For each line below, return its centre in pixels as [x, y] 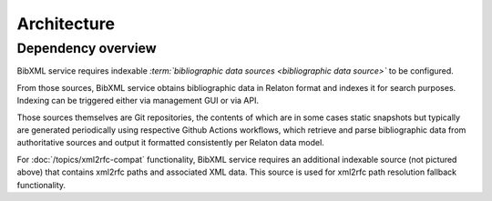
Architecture [66, 24]
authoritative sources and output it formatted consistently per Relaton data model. [171, 143]
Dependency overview [87, 48]
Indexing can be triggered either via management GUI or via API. [138, 101]
